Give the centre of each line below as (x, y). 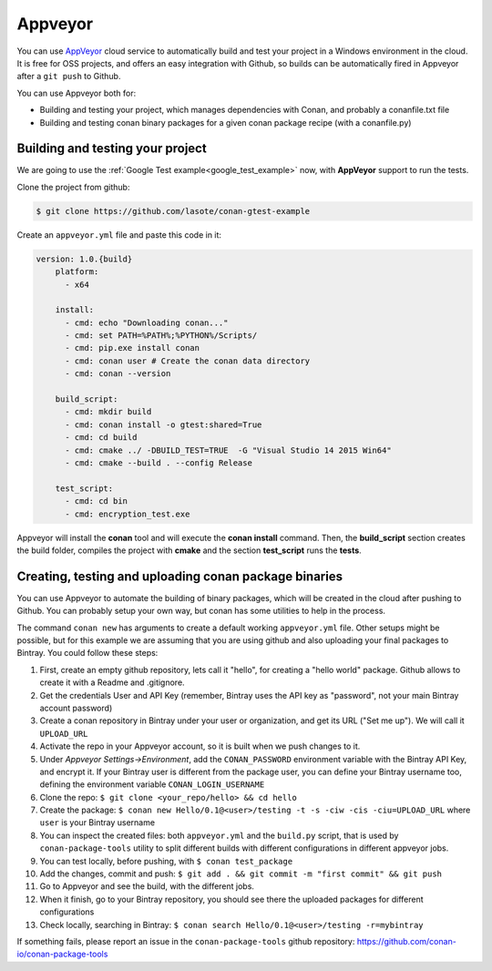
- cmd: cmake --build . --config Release (159, 463)
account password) (76, 708)
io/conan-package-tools (62, 954)
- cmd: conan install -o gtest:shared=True (164, 424)
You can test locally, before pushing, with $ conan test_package (166, 861)
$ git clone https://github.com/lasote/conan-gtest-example (173, 211)
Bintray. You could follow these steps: (87, 653)
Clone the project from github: (73, 187)
